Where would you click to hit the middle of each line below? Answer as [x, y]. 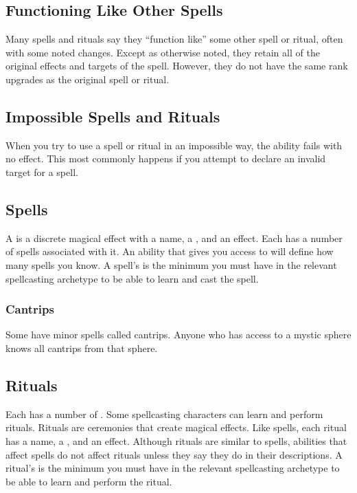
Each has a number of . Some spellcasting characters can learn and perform [164, 414]
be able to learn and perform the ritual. [89, 481]
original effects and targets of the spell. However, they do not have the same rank [177, 66]
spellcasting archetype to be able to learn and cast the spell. [132, 278]
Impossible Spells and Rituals [113, 116]
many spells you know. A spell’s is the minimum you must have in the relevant [171, 264]
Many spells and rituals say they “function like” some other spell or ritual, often [174, 39]
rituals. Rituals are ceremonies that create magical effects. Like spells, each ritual [176, 427]
